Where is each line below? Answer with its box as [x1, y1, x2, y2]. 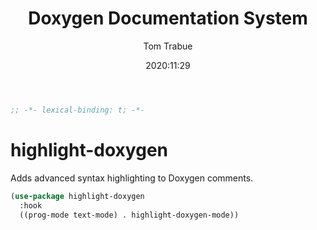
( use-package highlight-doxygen [10, 191, 145, 201]
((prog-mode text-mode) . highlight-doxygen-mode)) [19, 210, 240, 220]
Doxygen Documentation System [28, 7, 308, 30]
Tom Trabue [143, 40, 193, 52]
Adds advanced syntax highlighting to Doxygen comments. [10, 172, 254, 184]
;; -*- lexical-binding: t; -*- [10, 105, 145, 115]
